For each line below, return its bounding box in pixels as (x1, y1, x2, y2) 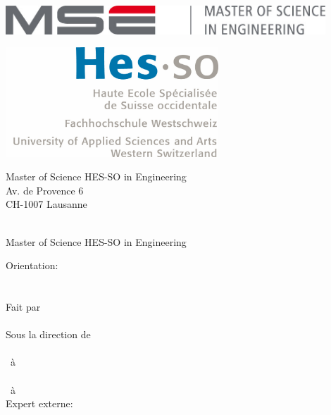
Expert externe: (6, 396, 73, 411)
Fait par (6, 299, 41, 314)
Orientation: (6, 258, 58, 273)
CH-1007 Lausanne (6, 197, 87, 211)
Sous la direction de (6, 327, 91, 342)
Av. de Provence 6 (6, 182, 84, 197)
